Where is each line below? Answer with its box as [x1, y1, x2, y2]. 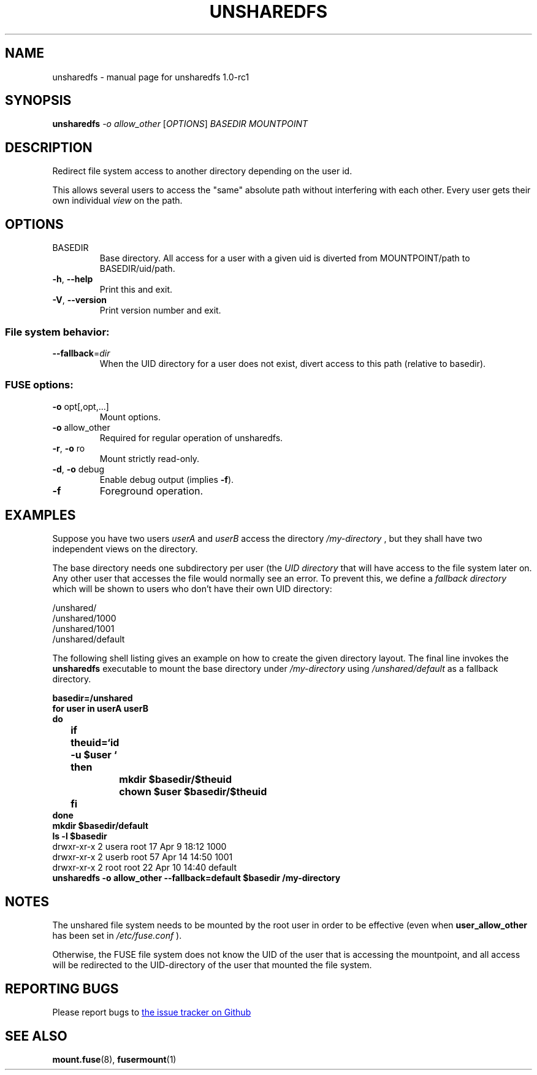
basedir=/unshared [52, 693, 133, 704]
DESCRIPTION [5, 139, 93, 155]
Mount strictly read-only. [99, 453, 200, 464]
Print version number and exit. [99, 305, 221, 316]
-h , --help [52, 274, 93, 285]
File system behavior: [5, 325, 110, 338]
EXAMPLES [5, 507, 76, 523]
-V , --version [52, 295, 107, 306]
